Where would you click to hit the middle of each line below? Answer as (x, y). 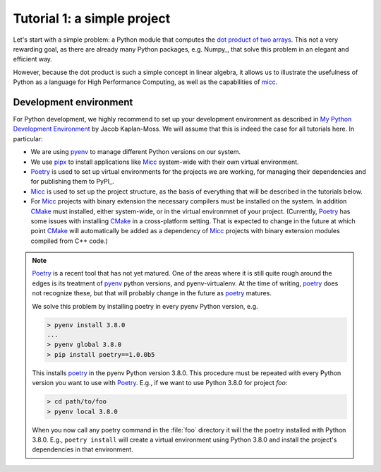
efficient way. (33, 59)
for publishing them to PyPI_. (72, 182)
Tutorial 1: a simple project (92, 18)
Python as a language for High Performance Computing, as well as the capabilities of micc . (145, 82)
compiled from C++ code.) (69, 241)
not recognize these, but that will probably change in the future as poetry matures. (152, 293)
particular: (28, 138)
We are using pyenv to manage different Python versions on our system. (136, 152)
